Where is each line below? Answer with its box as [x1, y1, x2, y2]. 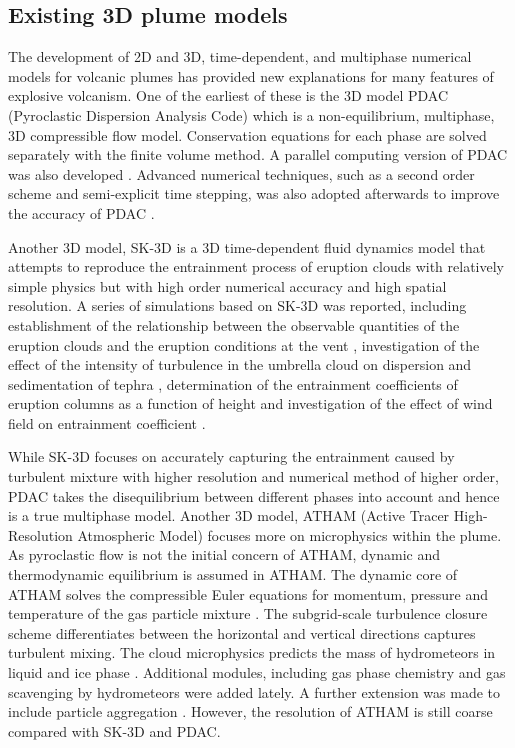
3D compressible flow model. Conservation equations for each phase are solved [8, 124, 487, 145]
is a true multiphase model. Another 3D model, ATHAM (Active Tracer [8, 505, 450, 526]
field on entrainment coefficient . [8, 412, 206, 433]
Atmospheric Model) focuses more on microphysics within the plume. [77, 524, 502, 545]
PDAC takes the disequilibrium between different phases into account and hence [8, 485, 500, 506]
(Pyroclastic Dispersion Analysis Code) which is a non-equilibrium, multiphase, [8, 104, 495, 125]
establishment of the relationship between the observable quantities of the [8, 314, 460, 335]
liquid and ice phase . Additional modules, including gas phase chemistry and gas [8, 662, 506, 683]
